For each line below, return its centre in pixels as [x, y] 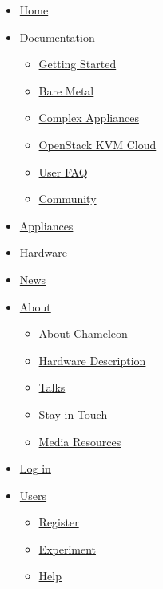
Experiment [68, 548]
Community [68, 199]
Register [59, 522]
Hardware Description [92, 360]
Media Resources [80, 441]
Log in [35, 468]
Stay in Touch [73, 414]
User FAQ [63, 171]
